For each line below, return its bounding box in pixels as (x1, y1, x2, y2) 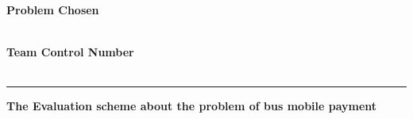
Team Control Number (6, 44, 134, 60)
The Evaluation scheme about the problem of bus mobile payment (6, 98, 377, 114)
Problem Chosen (6, 2, 99, 17)
